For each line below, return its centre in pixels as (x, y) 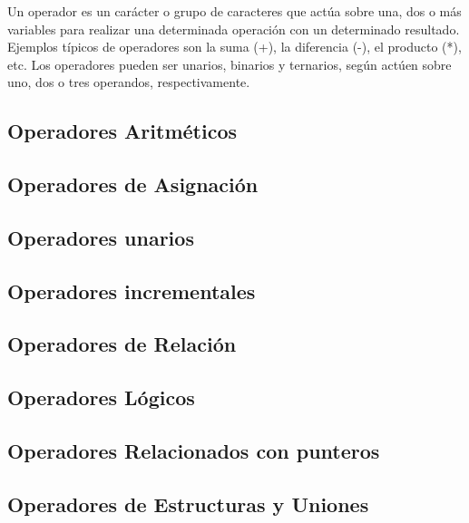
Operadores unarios (101, 237)
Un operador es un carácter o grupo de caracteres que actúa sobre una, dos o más (234, 11)
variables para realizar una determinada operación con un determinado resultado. (234, 29)
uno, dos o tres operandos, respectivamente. (129, 82)
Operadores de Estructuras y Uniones (188, 504)
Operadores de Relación (122, 344)
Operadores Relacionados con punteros (194, 451)
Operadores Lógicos (101, 397)
